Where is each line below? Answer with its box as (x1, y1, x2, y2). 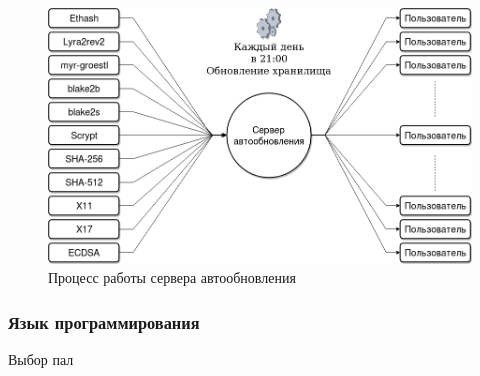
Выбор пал (8, 349, 74, 370)
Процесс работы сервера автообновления (48, 267, 296, 288)
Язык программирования (8, 309, 200, 334)
